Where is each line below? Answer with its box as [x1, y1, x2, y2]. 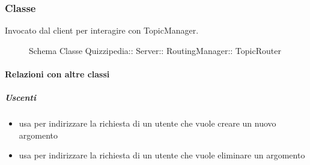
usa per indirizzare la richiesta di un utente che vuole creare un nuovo [19, 117, 276, 130]
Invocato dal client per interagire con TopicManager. [5, 24, 199, 37]
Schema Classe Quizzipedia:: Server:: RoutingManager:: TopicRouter [29, 44, 281, 56]
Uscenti [5, 91, 36, 104]
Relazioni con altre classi [5, 68, 110, 80]
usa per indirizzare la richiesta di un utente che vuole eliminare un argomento [19, 149, 305, 161]
